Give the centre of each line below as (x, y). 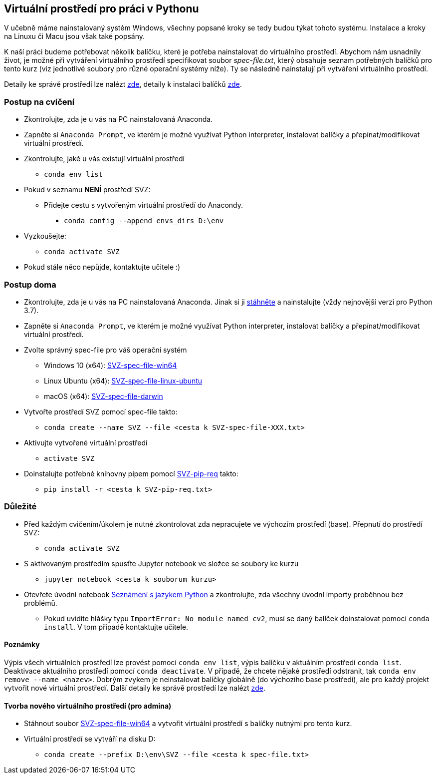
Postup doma (30, 284)
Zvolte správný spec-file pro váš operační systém (106, 350)
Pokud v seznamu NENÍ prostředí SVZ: (87, 190)
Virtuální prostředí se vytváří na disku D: (90, 739)
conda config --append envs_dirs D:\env (144, 221)
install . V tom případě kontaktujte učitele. (116, 627)
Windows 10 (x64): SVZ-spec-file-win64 (110, 365)
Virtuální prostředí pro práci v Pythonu (102, 9)
